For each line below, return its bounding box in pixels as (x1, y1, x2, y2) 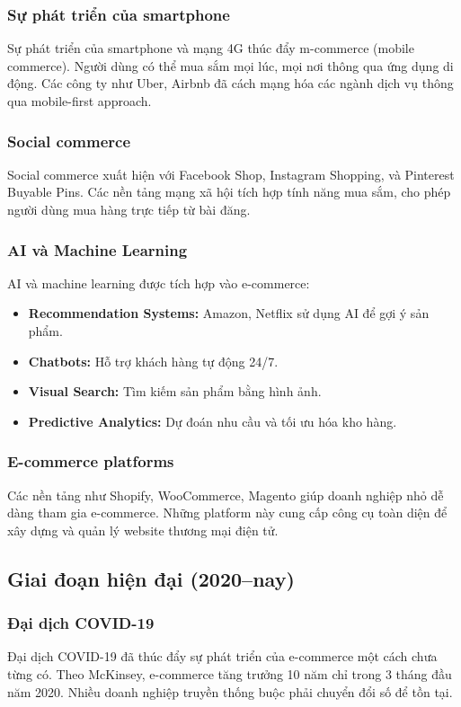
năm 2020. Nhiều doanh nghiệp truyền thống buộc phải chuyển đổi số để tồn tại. (7, 682, 453, 701)
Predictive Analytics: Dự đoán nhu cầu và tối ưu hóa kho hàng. (28, 411, 397, 430)
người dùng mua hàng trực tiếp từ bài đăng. (7, 200, 251, 218)
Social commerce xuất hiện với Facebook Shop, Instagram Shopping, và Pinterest (7, 164, 455, 183)
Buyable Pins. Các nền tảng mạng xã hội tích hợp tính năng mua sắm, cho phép (7, 182, 451, 201)
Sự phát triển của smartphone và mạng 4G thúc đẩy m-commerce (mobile (7, 39, 414, 57)
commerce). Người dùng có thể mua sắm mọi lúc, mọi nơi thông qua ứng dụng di (7, 56, 454, 75)
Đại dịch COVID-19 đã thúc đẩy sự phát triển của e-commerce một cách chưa (7, 647, 438, 666)
